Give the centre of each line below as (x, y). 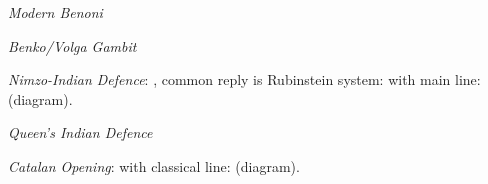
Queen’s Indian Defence (80, 132)
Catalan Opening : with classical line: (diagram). (154, 165)
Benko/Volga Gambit (72, 45)
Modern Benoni (55, 12)
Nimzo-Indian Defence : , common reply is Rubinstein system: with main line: (244, 79)
